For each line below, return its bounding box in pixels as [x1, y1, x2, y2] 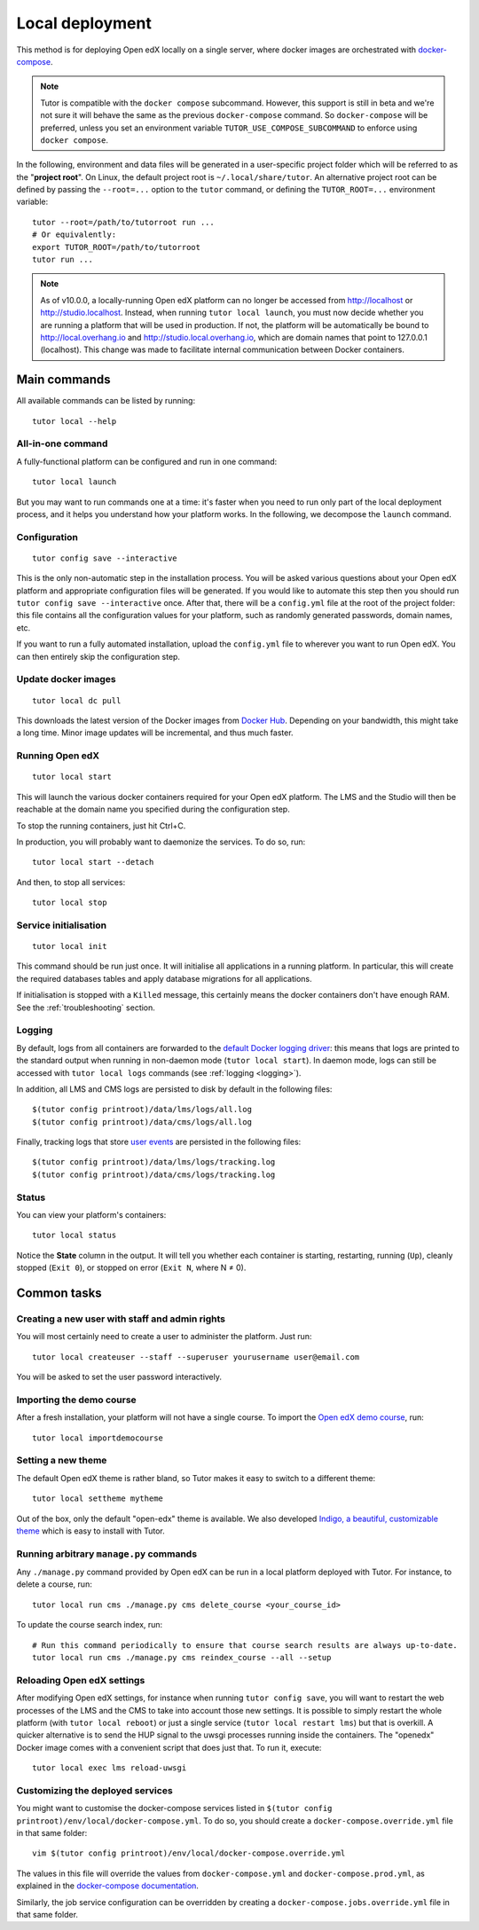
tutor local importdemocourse [32, 1432, 164, 1443]
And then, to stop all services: [16, 876, 126, 887]
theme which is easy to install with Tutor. [16, 1526, 166, 1536]
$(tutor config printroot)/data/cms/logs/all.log [32, 1117, 253, 1126]
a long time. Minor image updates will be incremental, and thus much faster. [16, 727, 294, 738]
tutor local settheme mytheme [32, 1494, 164, 1503]
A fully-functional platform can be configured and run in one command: [16, 456, 278, 467]
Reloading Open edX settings [16, 1674, 145, 1686]
